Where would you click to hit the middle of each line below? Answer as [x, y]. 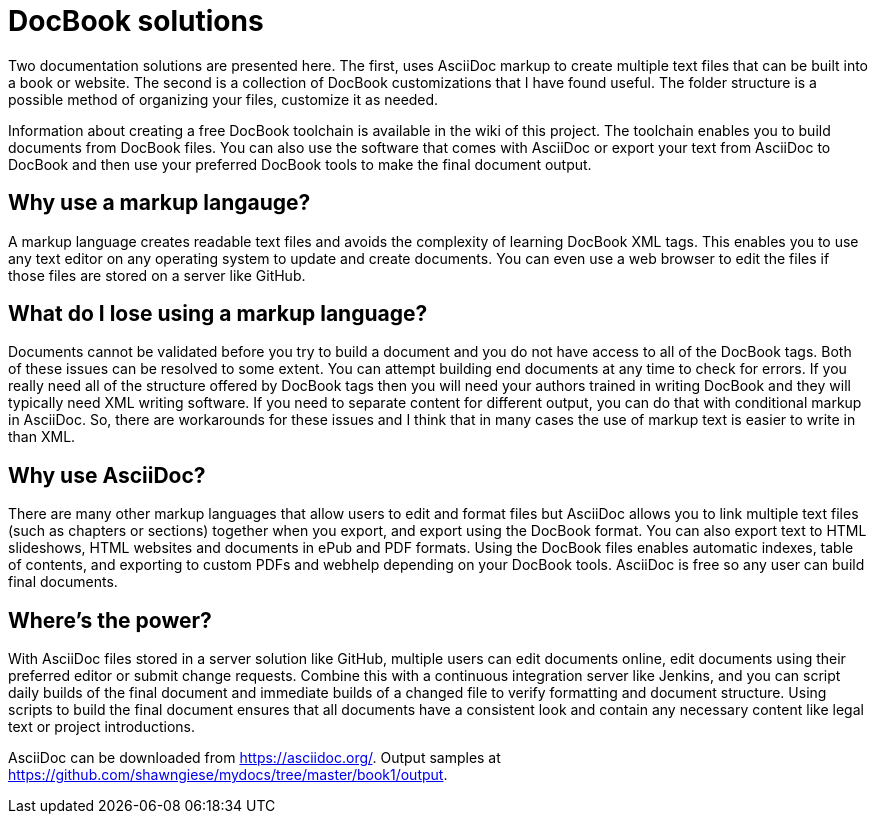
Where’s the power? [110, 620]
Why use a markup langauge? [159, 203]
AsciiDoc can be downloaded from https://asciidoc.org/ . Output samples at [254, 758]
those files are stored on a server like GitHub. [157, 275]
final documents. [63, 582]
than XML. [42, 437]
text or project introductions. [101, 727]
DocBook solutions [136, 21]
